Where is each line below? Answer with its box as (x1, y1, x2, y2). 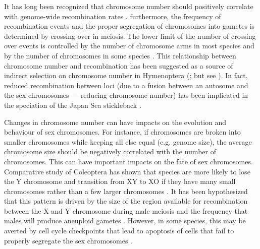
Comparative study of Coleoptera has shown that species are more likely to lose (4, 166, 250, 176)
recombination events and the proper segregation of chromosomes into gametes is (4, 21, 255, 31)
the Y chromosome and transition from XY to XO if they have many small (4, 176, 236, 186)
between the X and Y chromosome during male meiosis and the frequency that (4, 205, 248, 216)
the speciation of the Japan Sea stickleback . (4, 99, 141, 110)
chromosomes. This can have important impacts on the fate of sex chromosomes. (4, 156, 253, 166)
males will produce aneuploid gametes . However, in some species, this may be (4, 215, 246, 226)
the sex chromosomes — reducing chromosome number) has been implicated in (4, 90, 248, 100)
